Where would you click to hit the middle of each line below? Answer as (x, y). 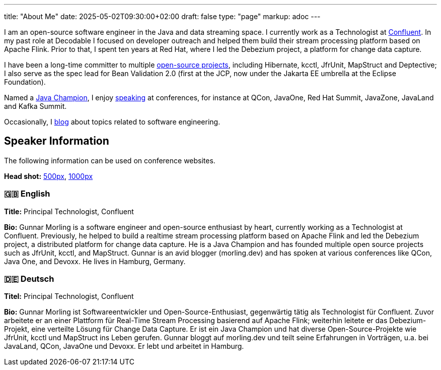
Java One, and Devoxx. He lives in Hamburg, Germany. (95, 261)
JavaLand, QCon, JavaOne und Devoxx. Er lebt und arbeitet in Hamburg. (124, 346)
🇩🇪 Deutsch (29, 279)
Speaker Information (57, 141)
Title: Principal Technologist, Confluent (69, 211)
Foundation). (25, 82)
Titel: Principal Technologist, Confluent (69, 296)
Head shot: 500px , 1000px (49, 176)
